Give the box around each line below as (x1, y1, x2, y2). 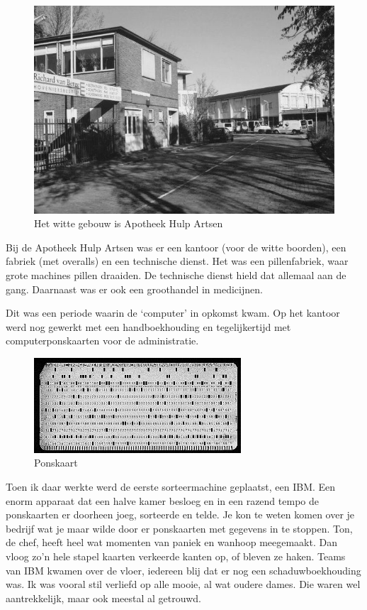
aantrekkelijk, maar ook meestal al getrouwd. (6, 590, 201, 605)
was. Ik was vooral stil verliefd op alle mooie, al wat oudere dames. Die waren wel (6, 577, 361, 592)
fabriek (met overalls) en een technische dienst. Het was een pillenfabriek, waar (6, 254, 349, 268)
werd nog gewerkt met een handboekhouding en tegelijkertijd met (6, 319, 291, 334)
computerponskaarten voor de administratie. (6, 333, 199, 348)
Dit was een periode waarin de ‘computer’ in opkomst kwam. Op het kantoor (6, 305, 340, 320)
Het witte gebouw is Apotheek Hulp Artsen (34, 216, 223, 231)
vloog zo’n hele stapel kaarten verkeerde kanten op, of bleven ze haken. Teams (6, 549, 346, 564)
